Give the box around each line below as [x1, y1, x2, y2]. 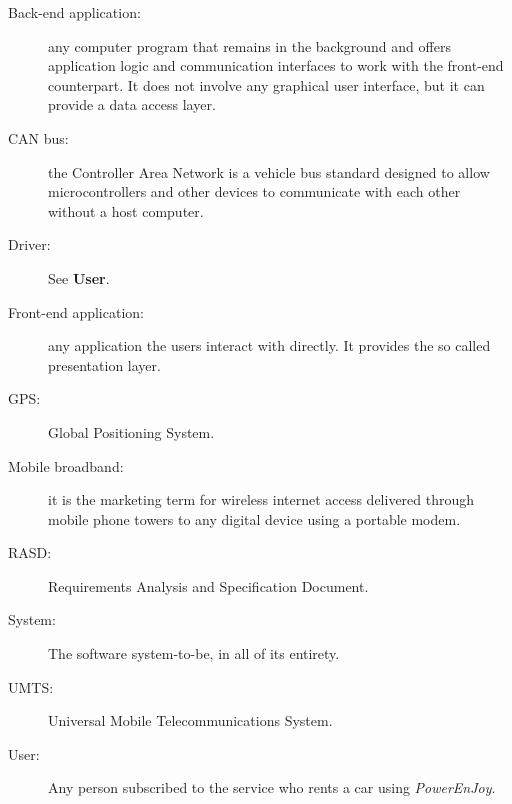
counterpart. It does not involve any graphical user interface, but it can [48, 74, 485, 95]
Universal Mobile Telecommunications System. [48, 710, 333, 731]
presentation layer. [48, 354, 161, 375]
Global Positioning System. [48, 421, 215, 442]
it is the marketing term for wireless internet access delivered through [48, 489, 475, 510]
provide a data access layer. [48, 94, 216, 115]
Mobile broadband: [8, 455, 124, 476]
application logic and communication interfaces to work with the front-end [48, 55, 504, 76]
